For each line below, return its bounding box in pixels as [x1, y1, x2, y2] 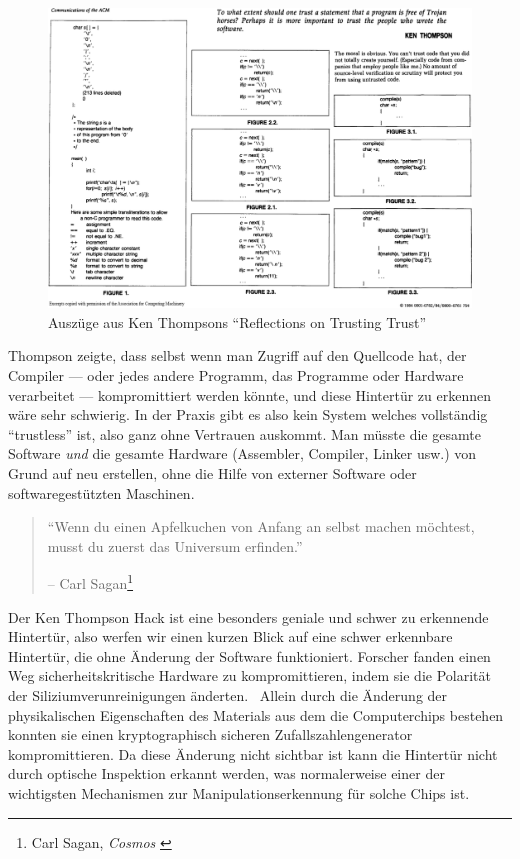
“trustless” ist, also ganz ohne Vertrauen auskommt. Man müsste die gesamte [8, 423, 481, 444]
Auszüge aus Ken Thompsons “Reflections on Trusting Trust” [48, 311, 427, 332]
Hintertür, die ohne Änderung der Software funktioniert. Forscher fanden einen [8, 645, 491, 666]
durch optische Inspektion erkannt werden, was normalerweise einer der [8, 763, 445, 784]
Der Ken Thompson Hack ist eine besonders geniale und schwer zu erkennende [8, 606, 489, 627]
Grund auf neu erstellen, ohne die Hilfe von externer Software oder [8, 462, 417, 483]
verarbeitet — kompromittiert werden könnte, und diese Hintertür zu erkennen [8, 384, 492, 405]
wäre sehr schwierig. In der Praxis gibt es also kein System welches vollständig [8, 404, 488, 425]
